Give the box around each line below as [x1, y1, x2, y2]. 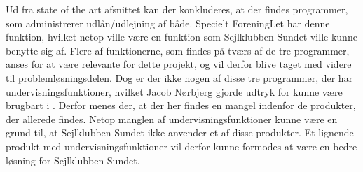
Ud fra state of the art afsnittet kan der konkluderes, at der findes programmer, [6, 2, 348, 16]
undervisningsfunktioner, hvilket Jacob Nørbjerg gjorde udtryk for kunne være [6, 84, 343, 99]
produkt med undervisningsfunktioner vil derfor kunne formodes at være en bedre [6, 138, 357, 153]
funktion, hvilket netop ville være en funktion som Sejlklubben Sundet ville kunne [6, 29, 357, 44]
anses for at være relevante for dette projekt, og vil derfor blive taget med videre [6, 57, 352, 71]
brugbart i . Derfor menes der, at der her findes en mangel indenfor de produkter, [6, 98, 356, 113]
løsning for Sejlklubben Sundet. [6, 152, 140, 167]
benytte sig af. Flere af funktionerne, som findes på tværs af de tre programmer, [6, 43, 350, 57]
